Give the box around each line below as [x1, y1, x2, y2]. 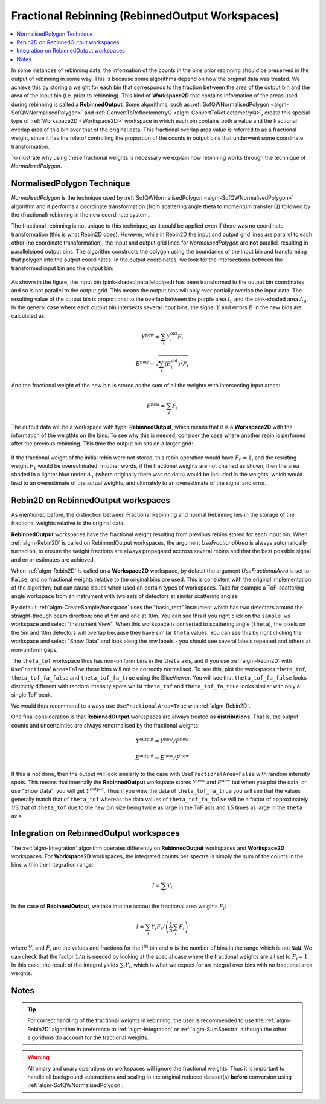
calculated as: [11, 312, 46, 320]
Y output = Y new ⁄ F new [136, 737, 189, 744]
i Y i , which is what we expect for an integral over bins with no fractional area [123, 961, 313, 970]
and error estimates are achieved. [11, 556, 95, 563]
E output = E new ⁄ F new [135, 754, 190, 761]
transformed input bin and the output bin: [11, 264, 114, 272]
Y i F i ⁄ [151, 924, 165, 932]
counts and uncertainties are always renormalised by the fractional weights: [11, 721, 200, 729]
